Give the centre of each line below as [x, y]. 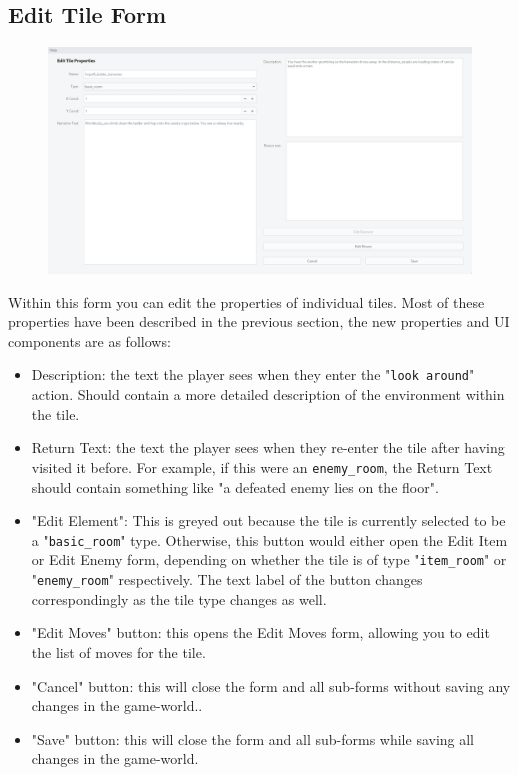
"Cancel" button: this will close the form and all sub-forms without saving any [271, 685]
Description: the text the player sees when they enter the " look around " [253, 374]
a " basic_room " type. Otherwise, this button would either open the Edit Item [269, 539]
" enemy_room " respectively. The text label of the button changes [227, 579]
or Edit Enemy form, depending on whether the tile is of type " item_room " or [269, 559]
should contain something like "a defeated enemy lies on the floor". [235, 486]
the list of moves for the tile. [118, 651]
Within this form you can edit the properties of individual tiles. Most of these [246, 301]
